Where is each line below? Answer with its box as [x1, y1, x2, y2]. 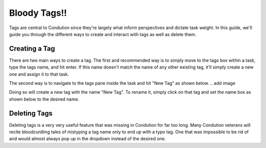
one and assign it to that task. [9, 71, 69, 77]
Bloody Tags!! [9, 7, 67, 18]
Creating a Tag [9, 44, 55, 53]
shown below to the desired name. [9, 96, 79, 102]
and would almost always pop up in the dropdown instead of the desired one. [9, 136, 166, 142]
